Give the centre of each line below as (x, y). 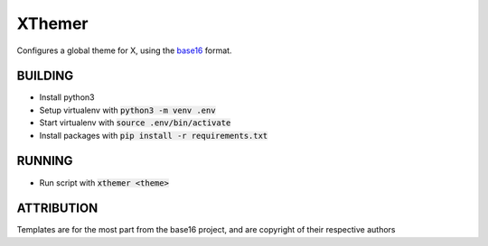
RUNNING (45, 161)
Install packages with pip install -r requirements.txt (154, 135)
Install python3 (67, 97)
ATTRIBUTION (57, 209)
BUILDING (45, 76)
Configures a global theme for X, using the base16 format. (124, 50)
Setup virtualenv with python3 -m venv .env (127, 110)
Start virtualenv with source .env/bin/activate (135, 123)
